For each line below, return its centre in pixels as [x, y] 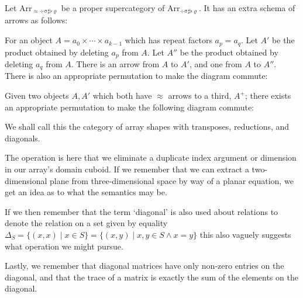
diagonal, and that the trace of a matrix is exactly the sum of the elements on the [151, 277]
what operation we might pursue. [64, 246]
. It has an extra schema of [247, 8]
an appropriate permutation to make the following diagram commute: [130, 107]
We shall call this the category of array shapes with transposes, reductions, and [147, 127]
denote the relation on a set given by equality [86, 223]
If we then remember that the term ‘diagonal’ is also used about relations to [142, 211]
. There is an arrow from [115, 63]
